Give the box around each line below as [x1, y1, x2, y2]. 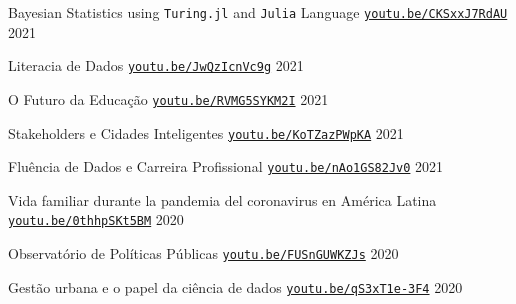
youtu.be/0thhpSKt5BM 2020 [8, 209, 184, 230]
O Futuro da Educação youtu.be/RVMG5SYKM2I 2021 [8, 88, 329, 109]
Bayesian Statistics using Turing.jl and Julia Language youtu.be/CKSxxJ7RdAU [8, 2, 508, 22]
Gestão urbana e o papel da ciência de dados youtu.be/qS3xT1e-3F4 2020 [8, 276, 463, 297]
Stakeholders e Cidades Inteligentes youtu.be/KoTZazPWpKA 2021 [8, 122, 404, 143]
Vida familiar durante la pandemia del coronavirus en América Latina [8, 189, 437, 210]
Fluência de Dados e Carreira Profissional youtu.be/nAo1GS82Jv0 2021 [8, 156, 444, 177]
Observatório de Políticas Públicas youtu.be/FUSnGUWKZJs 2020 [8, 243, 399, 264]
